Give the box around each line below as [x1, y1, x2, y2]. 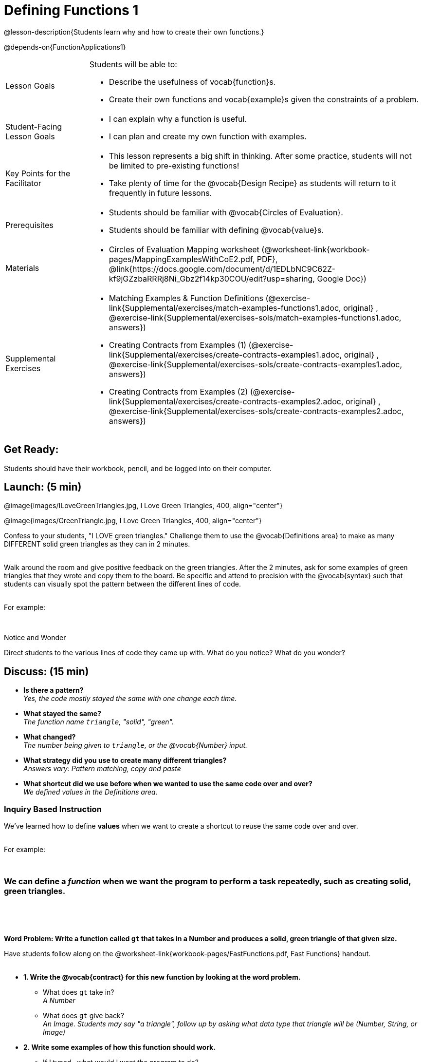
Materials [5, 263, 39, 273]
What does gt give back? [43, 1011, 124, 1020]
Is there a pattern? [23, 686, 84, 695]
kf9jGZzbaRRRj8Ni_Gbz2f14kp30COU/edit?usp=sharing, [109, 273, 315, 284]
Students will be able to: [89, 59, 177, 69]
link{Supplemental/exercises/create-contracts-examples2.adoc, [109, 396, 344, 406]
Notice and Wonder [4, 633, 66, 642]
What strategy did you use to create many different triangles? [23, 756, 227, 765]
